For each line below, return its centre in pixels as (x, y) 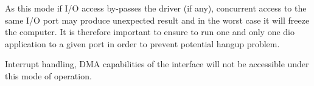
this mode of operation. (48, 75)
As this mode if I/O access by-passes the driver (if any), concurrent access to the (156, 8)
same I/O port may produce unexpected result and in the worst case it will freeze (157, 20)
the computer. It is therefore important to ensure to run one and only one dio (150, 32)
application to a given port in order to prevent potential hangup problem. (142, 43)
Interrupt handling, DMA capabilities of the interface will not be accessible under (157, 64)
